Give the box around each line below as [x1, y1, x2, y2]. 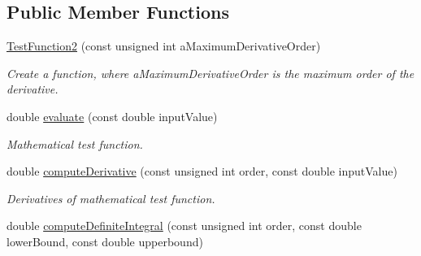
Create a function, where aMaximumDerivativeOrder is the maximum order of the [7, 64, 414, 81]
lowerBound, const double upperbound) [7, 232, 203, 249]
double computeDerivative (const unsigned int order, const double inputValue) [7, 163, 397, 180]
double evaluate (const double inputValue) [7, 107, 218, 124]
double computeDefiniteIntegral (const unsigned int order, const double [7, 217, 362, 234]
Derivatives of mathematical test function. [7, 189, 215, 206]
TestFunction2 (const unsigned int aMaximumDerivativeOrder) [7, 37, 321, 54]
